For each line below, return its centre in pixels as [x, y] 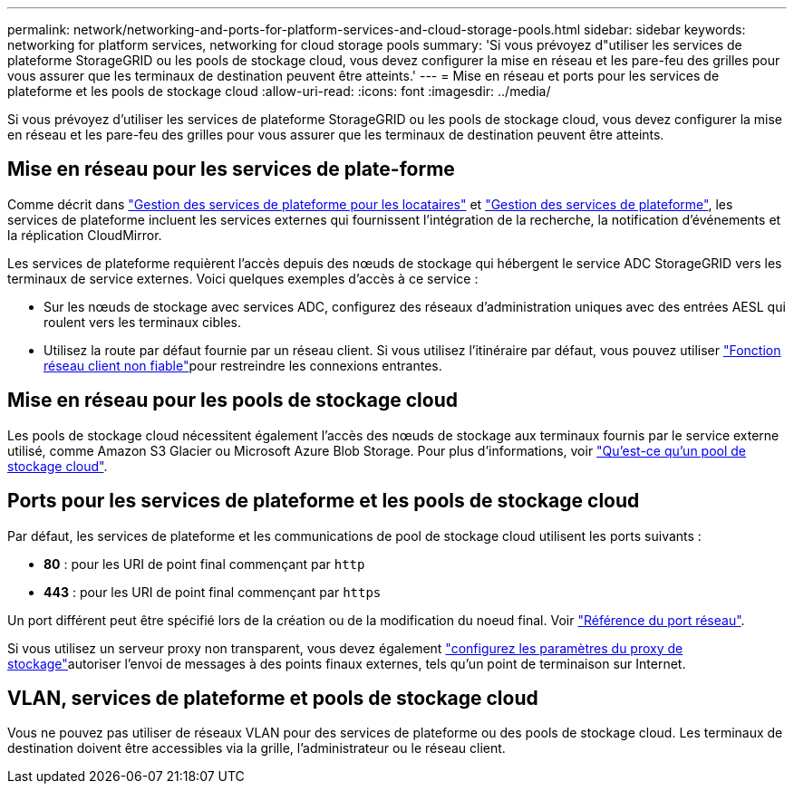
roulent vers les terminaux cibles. [142, 322]
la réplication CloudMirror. [85, 235]
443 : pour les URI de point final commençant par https [213, 592]
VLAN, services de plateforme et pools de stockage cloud [273, 698]
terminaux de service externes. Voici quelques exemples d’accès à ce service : [243, 278]
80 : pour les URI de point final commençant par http [204, 564]
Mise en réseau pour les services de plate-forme [231, 169]
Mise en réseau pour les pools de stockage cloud [232, 400]
